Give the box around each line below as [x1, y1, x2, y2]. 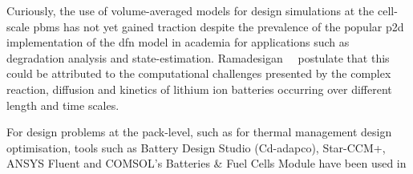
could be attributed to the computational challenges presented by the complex [6, 65, 391, 82]
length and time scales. [6, 96, 119, 113]
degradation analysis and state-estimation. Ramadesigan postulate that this [6, 49, 390, 66]
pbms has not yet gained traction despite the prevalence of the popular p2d [33, 18, 404, 34]
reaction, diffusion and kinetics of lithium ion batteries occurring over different [6, 80, 392, 97]
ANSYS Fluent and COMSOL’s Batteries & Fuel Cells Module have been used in [6, 155, 407, 172]
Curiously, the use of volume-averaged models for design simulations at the [6, 2, 375, 18]
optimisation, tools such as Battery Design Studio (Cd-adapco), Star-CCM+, [6, 139, 386, 156]
